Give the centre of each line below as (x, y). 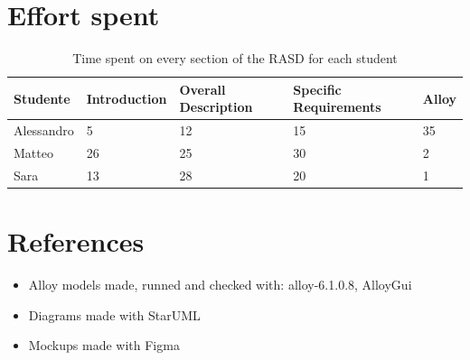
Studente (42, 98)
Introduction (127, 98)
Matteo (33, 152)
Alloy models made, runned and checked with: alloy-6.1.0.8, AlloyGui (220, 285)
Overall (202, 89)
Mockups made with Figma (104, 345)
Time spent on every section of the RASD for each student (235, 58)
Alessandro (44, 130)
